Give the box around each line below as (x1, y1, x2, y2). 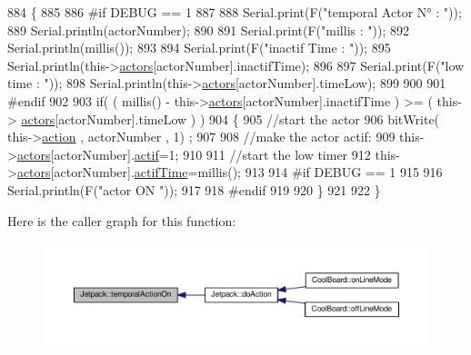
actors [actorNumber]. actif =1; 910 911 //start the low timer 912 (16, 144, 371, 163)
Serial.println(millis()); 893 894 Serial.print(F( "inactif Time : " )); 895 (7, 38, 391, 57)
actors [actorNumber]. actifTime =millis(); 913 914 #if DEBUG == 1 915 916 (16, 163, 443, 182)
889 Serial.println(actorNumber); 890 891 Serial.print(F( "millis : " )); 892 (7, 20, 409, 39)
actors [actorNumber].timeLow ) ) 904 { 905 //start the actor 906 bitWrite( (21, 109, 440, 128)
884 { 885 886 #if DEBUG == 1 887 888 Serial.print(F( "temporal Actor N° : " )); (7, 3, 462, 21)
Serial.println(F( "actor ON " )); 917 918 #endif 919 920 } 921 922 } (7, 180, 381, 199)
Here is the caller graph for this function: (7, 211, 236, 230)
